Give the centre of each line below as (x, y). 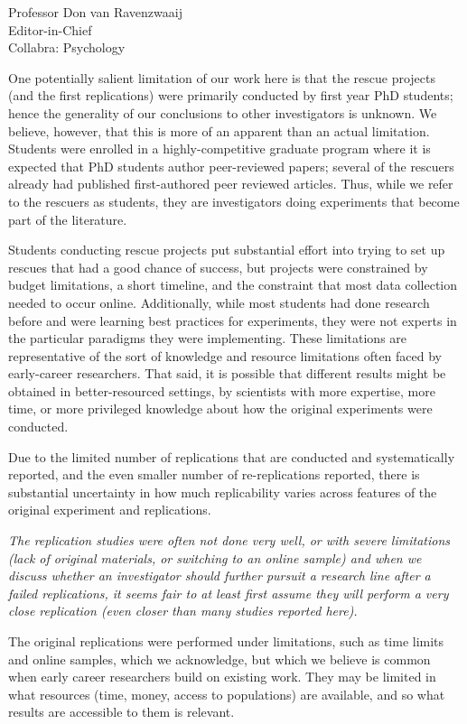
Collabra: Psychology (67, 47)
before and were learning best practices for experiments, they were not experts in (233, 320)
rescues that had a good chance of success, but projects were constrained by (218, 267)
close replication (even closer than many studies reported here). (183, 611)
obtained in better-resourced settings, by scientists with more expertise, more (222, 390)
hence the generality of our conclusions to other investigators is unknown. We (223, 112)
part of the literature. (68, 219)
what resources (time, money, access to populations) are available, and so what (227, 694)
